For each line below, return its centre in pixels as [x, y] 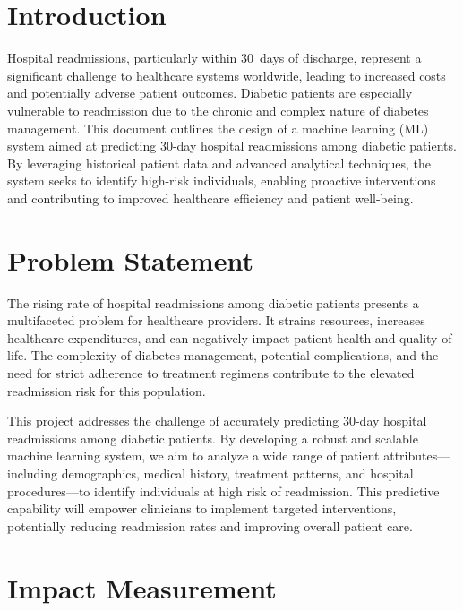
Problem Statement [130, 259]
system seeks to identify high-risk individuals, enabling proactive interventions [222, 181]
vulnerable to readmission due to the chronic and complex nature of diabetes [218, 110]
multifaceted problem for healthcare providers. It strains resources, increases [216, 320]
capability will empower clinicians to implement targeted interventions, [202, 508]
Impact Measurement [142, 587]
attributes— [417, 456]
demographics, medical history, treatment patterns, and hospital [237, 473]
